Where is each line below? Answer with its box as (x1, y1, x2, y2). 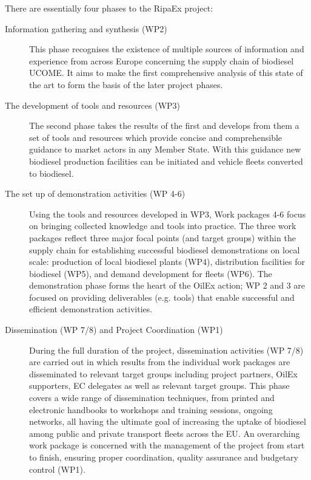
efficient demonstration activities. (29, 303, 153, 315)
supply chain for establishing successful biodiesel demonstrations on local (29, 243, 300, 256)
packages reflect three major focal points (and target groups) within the (29, 231, 296, 244)
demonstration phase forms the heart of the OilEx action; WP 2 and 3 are (29, 279, 306, 292)
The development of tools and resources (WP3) (5, 98, 181, 111)
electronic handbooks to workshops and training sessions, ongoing (29, 403, 273, 416)
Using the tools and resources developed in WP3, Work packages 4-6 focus (29, 207, 306, 220)
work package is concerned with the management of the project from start (29, 439, 305, 451)
